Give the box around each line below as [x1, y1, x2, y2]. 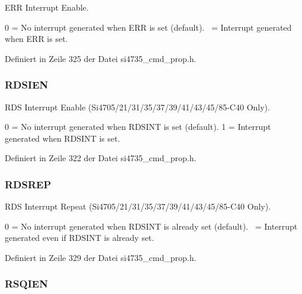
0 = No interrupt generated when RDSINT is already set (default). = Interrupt [5, 220, 298, 232]
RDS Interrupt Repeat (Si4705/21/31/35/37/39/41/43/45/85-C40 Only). [5, 200, 271, 213]
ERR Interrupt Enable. [5, 1, 89, 13]
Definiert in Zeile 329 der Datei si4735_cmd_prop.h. [5, 251, 197, 263]
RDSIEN [5, 77, 49, 92]
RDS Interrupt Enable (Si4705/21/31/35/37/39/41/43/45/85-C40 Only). [5, 100, 270, 113]
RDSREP [5, 177, 52, 191]
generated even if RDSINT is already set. [5, 231, 155, 244]
